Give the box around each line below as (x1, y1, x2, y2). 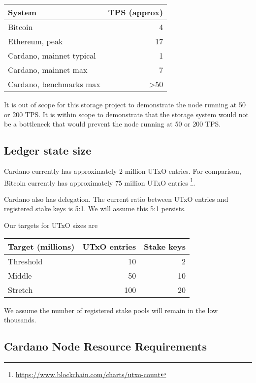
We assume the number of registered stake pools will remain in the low (4, 305, 218, 315)
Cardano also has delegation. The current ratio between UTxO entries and (4, 193, 228, 204)
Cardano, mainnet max (8, 64, 88, 75)
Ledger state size (4, 143, 92, 158)
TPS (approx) (108, 6, 163, 18)
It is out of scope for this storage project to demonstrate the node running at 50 (4, 99, 246, 109)
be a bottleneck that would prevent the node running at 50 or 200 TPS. (4, 119, 221, 129)
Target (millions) (8, 240, 75, 252)
